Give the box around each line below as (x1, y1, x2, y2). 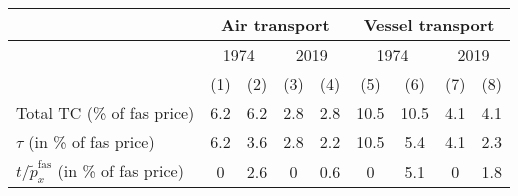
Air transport (220, 13, 330, 36)
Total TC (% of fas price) (16, 101, 195, 124)
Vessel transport (363, 13, 495, 36)
